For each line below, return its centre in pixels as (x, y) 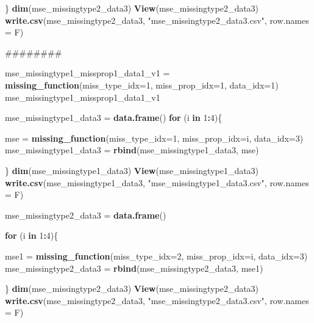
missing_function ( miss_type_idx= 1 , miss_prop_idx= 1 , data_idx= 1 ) (142, 85)
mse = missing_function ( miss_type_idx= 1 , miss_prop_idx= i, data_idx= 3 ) (154, 138)
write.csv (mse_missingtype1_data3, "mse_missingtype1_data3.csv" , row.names (157, 182)
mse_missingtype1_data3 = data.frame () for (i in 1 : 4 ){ (114, 118)
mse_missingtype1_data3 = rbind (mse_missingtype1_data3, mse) (132, 150)
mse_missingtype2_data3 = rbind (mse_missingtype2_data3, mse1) (134, 268)
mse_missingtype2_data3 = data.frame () (86, 215)
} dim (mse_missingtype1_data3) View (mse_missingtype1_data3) (132, 170)
